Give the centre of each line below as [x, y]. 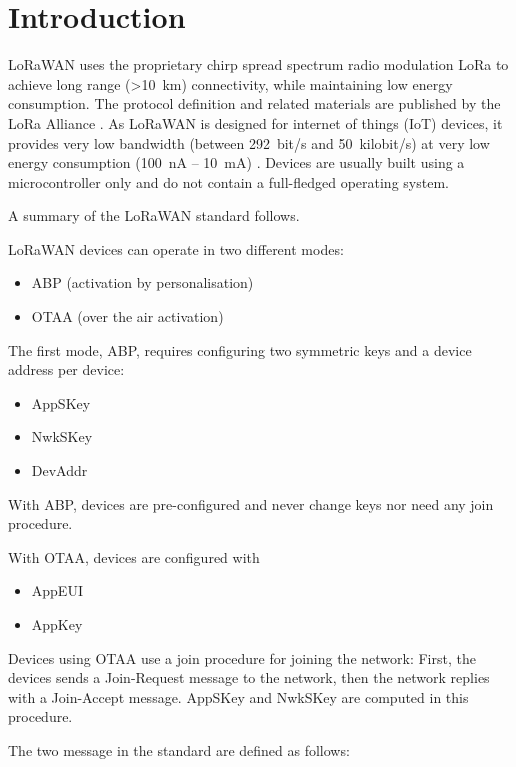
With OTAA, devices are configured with [134, 556]
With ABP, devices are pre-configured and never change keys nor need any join [251, 503]
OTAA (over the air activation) [127, 316]
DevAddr [59, 470]
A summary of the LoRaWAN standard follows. [154, 215]
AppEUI [57, 590]
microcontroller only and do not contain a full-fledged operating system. [228, 181]
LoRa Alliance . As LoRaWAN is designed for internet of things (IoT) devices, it [255, 122]
